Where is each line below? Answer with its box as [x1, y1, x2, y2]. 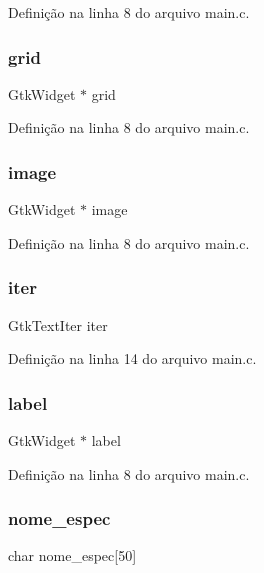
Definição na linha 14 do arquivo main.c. [8, 348, 257, 369]
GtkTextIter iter [8, 314, 108, 335]
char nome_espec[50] [8, 545, 137, 566]
